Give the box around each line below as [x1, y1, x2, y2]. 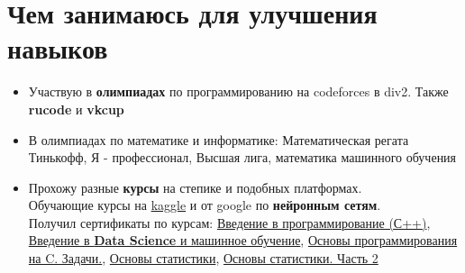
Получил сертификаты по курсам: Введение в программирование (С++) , [28, 213, 431, 232]
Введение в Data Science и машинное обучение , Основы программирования [28, 231, 458, 250]
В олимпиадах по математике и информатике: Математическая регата [28, 130, 409, 149]
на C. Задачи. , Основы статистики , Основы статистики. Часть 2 [28, 249, 378, 268]
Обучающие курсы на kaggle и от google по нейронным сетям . [28, 196, 381, 214]
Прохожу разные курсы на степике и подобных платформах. [28, 177, 362, 196]
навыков [7, 30, 108, 67]
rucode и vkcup [28, 99, 124, 118]
